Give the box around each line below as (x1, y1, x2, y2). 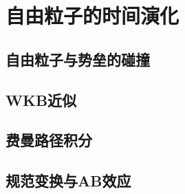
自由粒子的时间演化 (6, 1, 179, 30)
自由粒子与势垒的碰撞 (6, 48, 150, 69)
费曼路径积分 (6, 129, 92, 151)
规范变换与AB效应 (6, 170, 131, 191)
